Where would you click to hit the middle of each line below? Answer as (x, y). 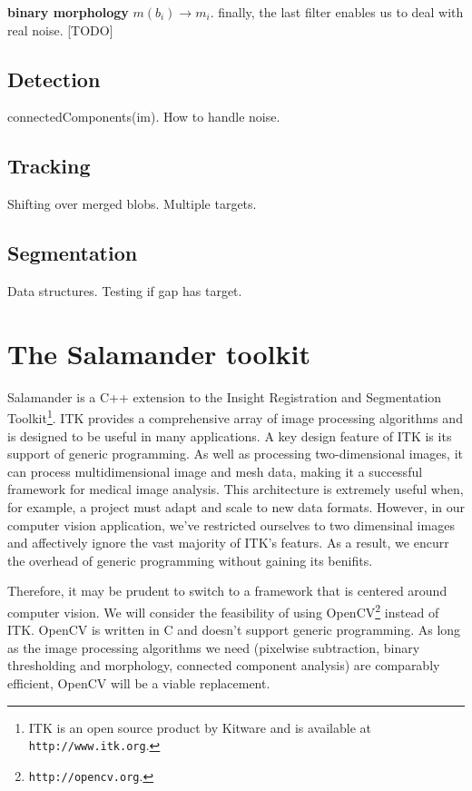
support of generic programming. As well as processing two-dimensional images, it (235, 454)
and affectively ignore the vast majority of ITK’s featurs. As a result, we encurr (228, 543)
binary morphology (68, 12)
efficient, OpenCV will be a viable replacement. (139, 682)
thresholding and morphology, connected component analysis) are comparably (224, 665)
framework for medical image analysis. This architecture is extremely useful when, (236, 489)
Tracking (49, 166)
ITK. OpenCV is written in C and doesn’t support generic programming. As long (234, 630)
